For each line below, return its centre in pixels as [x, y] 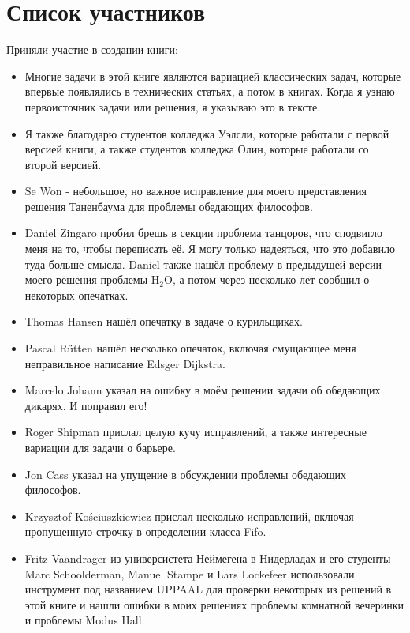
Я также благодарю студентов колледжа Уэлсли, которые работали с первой [207, 133]
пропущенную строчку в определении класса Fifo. [145, 531]
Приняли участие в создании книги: [92, 49]
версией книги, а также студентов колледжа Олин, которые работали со [197, 149]
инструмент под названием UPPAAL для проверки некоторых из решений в [208, 589]
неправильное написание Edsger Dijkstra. [125, 363]
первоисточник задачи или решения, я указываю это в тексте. [173, 106]
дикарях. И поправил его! [86, 405]
